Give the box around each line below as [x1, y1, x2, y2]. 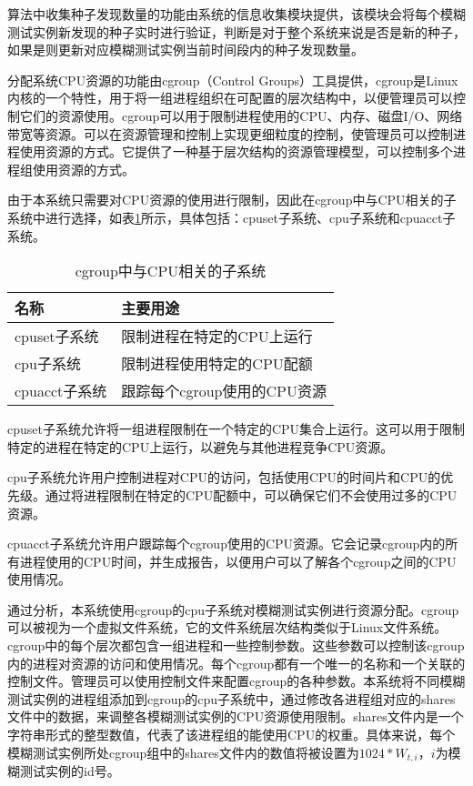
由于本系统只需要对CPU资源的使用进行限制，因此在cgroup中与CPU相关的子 [7, 190, 457, 209]
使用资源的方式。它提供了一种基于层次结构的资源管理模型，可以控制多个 [19, 142, 453, 161]
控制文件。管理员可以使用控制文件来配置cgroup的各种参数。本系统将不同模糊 [7, 671, 466, 690]
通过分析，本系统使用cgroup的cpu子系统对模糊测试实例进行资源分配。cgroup [7, 600, 459, 619]
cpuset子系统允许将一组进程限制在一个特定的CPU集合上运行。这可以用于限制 [7, 419, 466, 438]
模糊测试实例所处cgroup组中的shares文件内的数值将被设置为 [7, 742, 359, 761]
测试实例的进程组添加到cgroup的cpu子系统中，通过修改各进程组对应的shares [7, 689, 456, 708]
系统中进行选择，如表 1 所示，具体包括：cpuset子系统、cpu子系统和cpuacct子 [7, 207, 456, 227]
